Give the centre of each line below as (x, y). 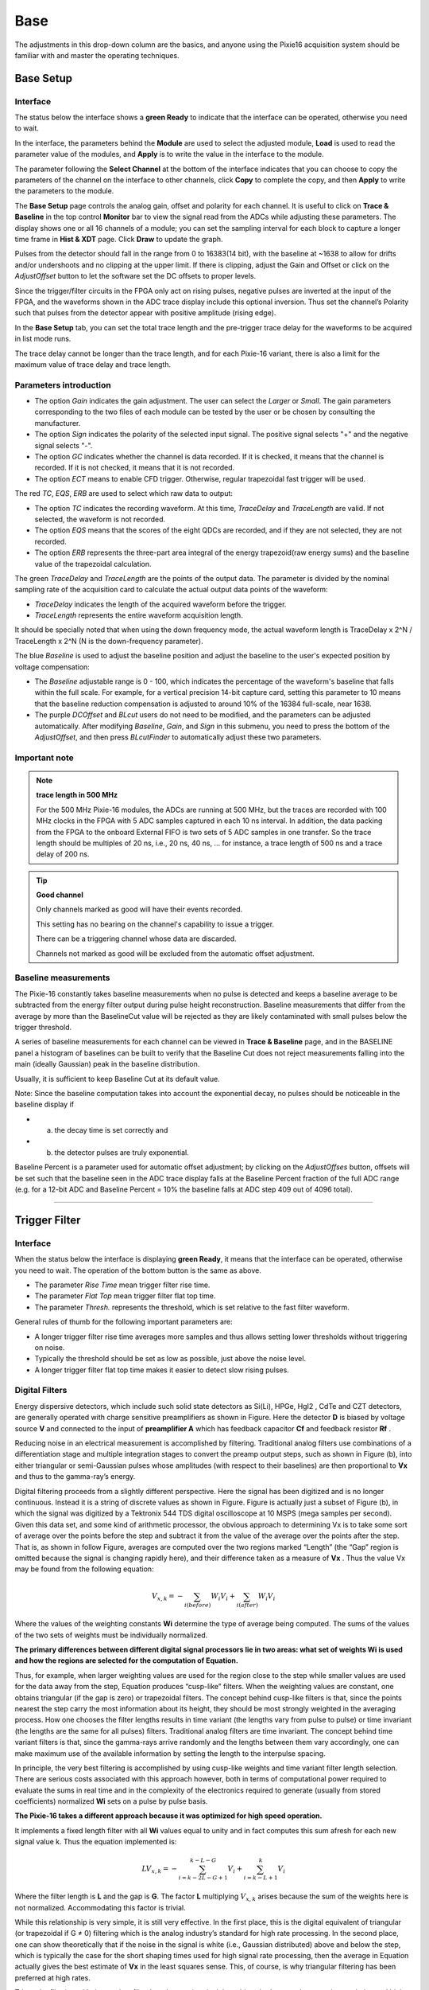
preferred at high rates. (52, 1977)
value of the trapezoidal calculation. (93, 564)
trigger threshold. (43, 1027)
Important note (44, 758)
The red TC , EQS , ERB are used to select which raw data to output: (124, 494)
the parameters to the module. (64, 191)
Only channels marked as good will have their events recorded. (139, 909)
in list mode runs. (43, 339)
